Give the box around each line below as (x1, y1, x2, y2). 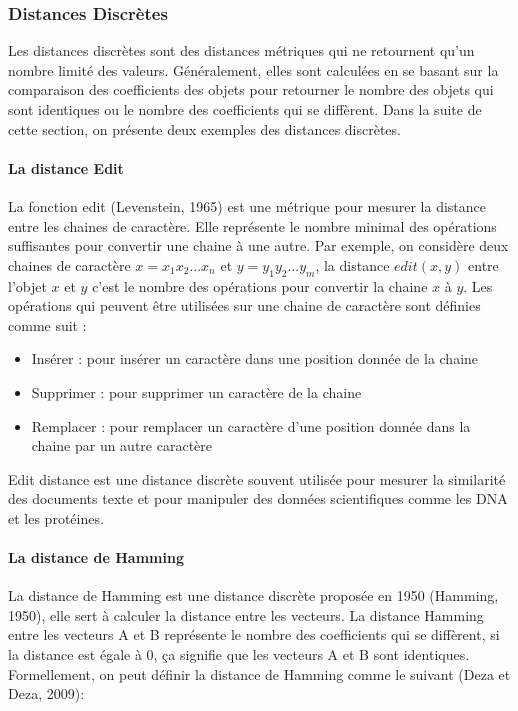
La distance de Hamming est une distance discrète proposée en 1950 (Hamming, (8, 585, 499, 606)
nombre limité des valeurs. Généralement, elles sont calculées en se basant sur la (8, 59, 499, 80)
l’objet (8, 275, 47, 296)
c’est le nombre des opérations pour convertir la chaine (92, 275, 428, 296)
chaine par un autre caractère (31, 435, 213, 456)
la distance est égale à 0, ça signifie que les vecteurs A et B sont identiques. (8, 644, 470, 665)
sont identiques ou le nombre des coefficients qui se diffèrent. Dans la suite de (8, 99, 482, 119)
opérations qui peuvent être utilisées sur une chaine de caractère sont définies (8, 295, 481, 316)
